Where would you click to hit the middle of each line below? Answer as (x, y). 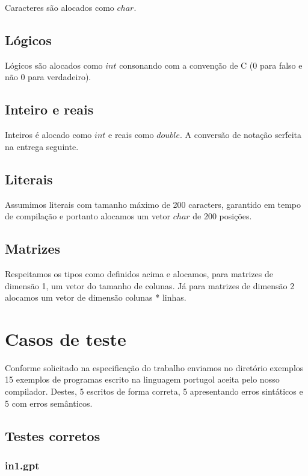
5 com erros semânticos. (49, 403)
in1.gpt (22, 465)
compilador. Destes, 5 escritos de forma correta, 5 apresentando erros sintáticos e (154, 391)
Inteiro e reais (49, 109)
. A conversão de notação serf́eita (241, 135)
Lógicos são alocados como (54, 65)
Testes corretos (53, 435)
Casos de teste (66, 338)
